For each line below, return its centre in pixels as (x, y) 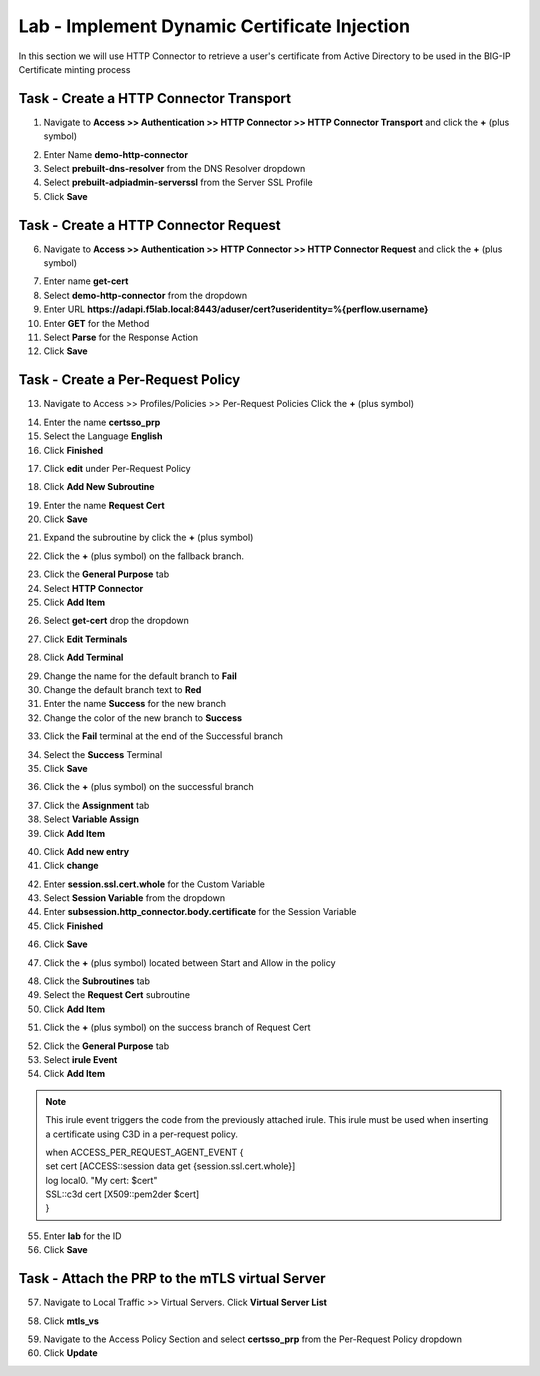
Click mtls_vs (71, 1321)
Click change (71, 866)
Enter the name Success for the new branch (135, 704)
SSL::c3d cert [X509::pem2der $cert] (122, 1194)
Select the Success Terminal (103, 754)
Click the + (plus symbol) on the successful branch (148, 787)
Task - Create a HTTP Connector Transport (155, 98)
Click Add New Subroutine (99, 487)
